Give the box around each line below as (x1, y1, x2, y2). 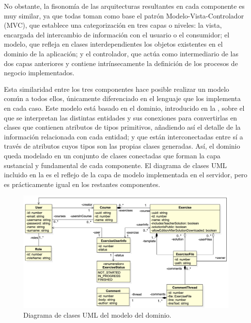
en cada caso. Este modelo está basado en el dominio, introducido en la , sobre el (4, 102, 245, 113)
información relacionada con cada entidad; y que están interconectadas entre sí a (4, 131, 243, 141)
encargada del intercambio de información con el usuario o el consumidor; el (4, 29, 230, 39)
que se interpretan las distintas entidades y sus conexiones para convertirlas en (4, 112, 237, 122)
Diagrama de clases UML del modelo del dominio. (23, 309, 172, 320)
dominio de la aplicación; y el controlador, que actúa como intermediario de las (4, 48, 239, 58)
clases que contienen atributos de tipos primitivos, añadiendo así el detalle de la (4, 122, 241, 132)
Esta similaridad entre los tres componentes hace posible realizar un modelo (4, 84, 229, 94)
